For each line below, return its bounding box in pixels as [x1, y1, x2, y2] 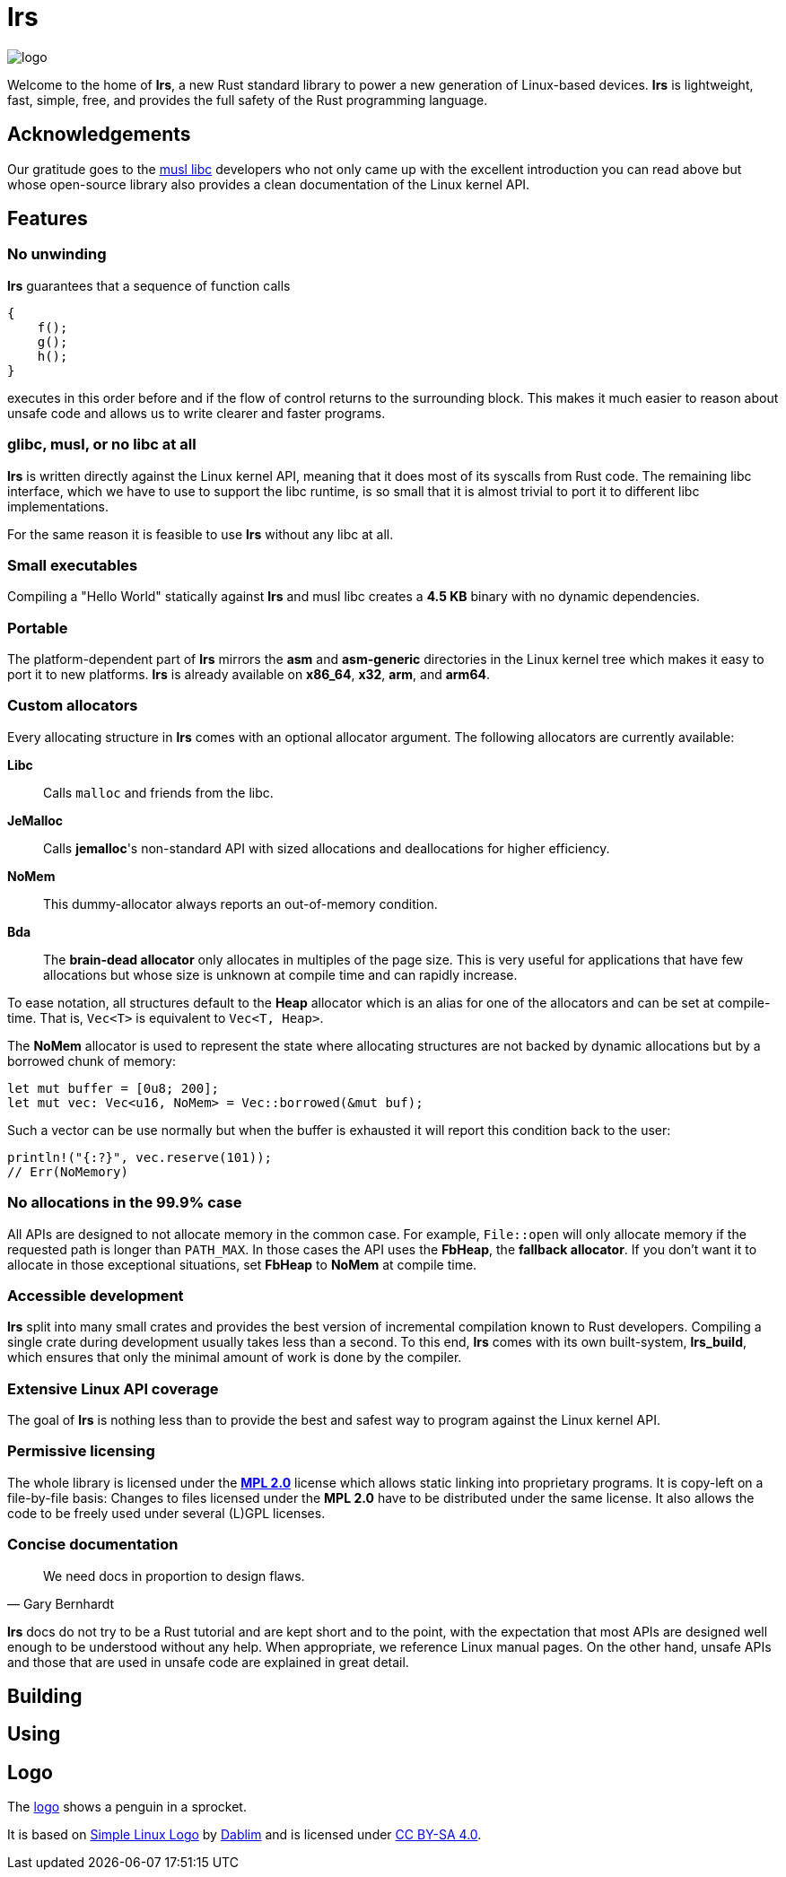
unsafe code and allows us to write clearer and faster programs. [7, 405, 386, 421]
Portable [7, 618, 68, 637]
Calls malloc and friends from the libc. [43, 784, 274, 800]
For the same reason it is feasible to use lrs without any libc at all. [7, 526, 394, 542]
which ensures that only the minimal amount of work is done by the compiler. [7, 1349, 462, 1366]
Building [7, 1684, 83, 1707]
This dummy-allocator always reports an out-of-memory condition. [43, 895, 438, 912]
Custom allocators [7, 696, 138, 715]
